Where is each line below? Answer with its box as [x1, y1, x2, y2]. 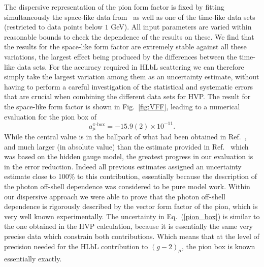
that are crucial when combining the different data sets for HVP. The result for [4, 91, 251, 102]
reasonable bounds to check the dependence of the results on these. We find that [4, 31, 254, 42]
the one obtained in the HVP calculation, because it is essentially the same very [4, 221, 253, 231]
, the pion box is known [181, 241, 255, 251]
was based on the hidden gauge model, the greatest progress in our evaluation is [4, 151, 253, 162]
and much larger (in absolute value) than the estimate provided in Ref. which [4, 141, 249, 152]
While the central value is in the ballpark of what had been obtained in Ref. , [4, 131, 247, 142]
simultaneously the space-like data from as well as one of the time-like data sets [4, 11, 255, 22]
